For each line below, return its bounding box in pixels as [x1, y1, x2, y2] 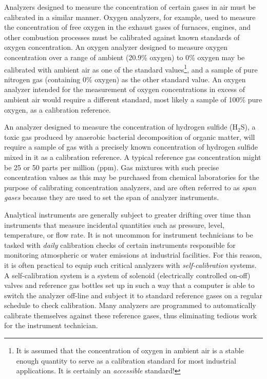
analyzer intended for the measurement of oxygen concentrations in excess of [4, 84, 245, 95]
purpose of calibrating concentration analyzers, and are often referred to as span [4, 182, 256, 192]
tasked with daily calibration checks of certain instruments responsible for [4, 239, 236, 250]
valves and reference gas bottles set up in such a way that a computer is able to [4, 280, 255, 291]
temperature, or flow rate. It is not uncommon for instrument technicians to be [4, 229, 253, 240]
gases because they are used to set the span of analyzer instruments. [4, 192, 219, 203]
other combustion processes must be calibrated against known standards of [4, 31, 240, 42]
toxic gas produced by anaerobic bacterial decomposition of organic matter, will [4, 131, 255, 142]
